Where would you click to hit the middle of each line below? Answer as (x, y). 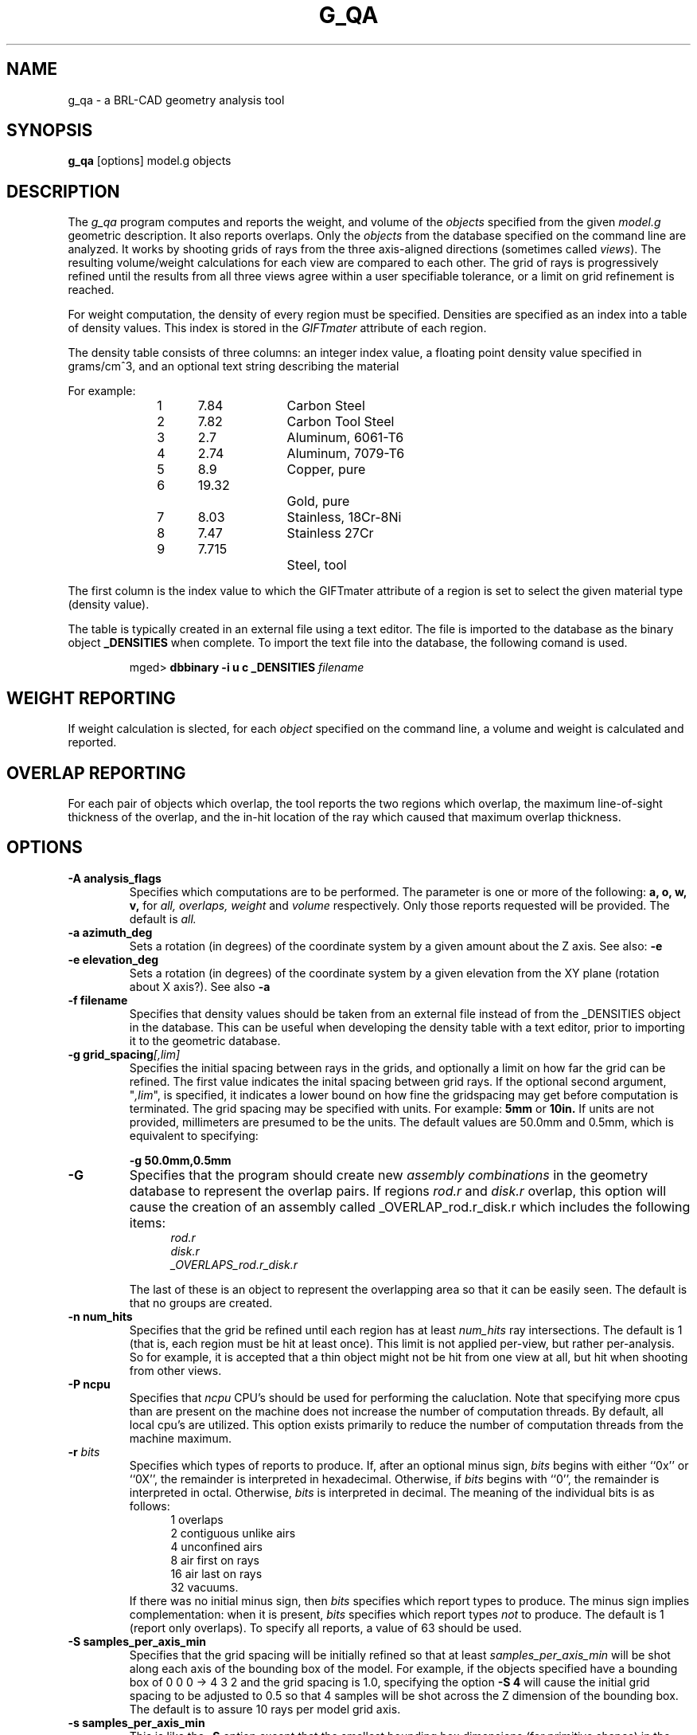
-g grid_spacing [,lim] (124, 1054)
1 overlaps (197, 1519)
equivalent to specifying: (194, 1135)
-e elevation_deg (113, 959)
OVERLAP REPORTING (96, 773)
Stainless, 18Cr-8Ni (344, 517)
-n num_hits (100, 1316)
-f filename (98, 1000)
